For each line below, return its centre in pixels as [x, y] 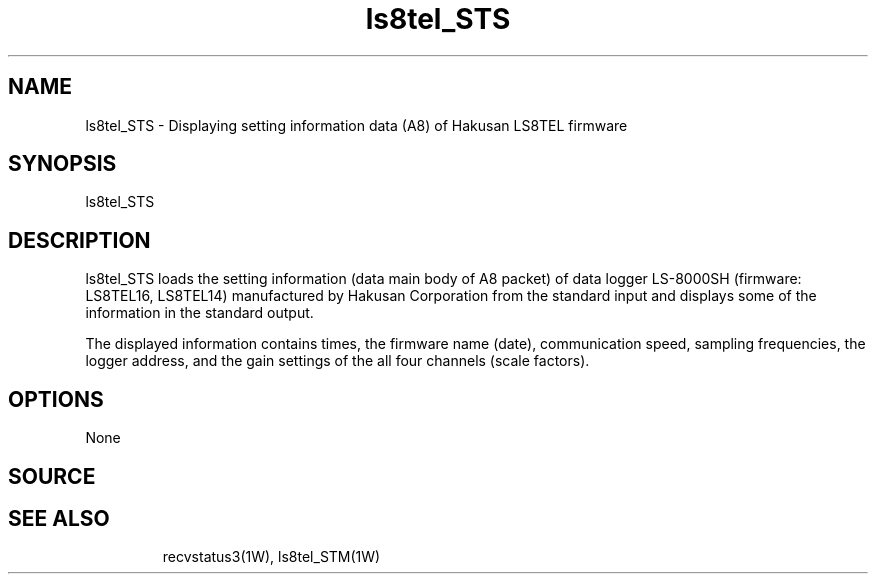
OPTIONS [56, 399]
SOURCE [52, 476]
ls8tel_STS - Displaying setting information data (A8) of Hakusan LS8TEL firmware [356, 125]
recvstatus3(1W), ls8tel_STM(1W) [271, 557]
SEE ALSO [59, 518]
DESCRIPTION [79, 240]
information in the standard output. [199, 313]
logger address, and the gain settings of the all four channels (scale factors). [337, 361]
